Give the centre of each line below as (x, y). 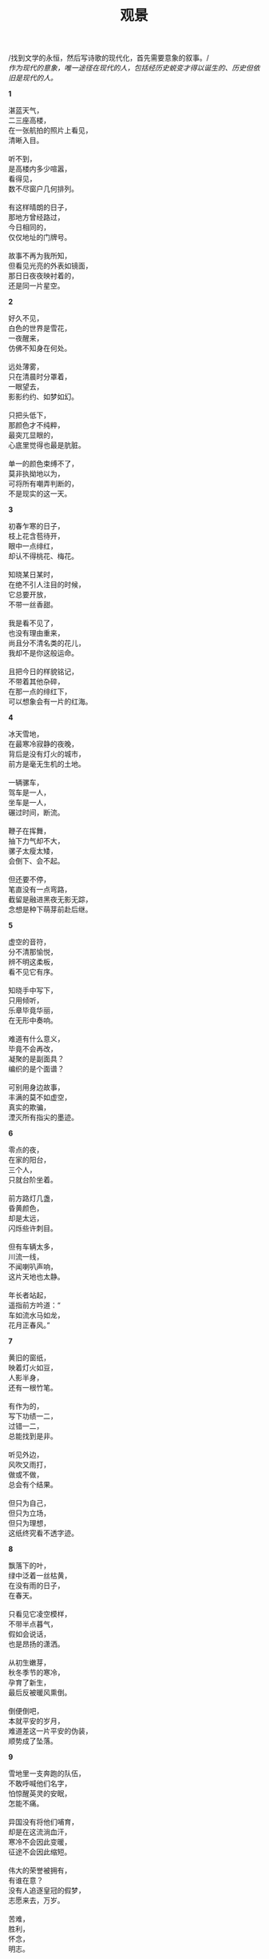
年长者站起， (29, 1295)
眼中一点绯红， (33, 546)
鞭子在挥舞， (29, 831)
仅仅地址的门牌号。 (40, 237)
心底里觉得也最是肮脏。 (47, 445)
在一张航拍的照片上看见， (50, 130)
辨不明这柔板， (33, 962)
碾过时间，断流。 (36, 812)
